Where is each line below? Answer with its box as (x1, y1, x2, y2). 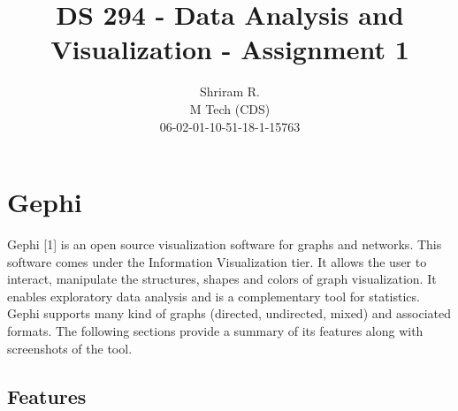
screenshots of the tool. (7, 339, 133, 357)
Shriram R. (200, 82, 260, 101)
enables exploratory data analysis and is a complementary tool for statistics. (7, 286, 420, 305)
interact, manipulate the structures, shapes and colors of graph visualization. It (7, 270, 437, 288)
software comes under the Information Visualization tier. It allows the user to (7, 252, 427, 270)
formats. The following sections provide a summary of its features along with (7, 322, 424, 339)
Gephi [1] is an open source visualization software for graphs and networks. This (7, 235, 442, 254)
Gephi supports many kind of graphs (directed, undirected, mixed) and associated (7, 304, 451, 323)
